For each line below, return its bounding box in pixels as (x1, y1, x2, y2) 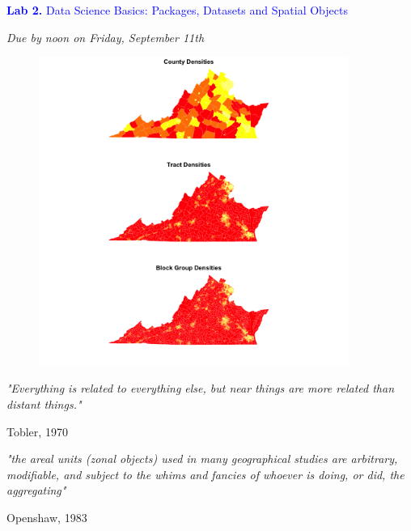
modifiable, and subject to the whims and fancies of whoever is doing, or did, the (6, 465, 405, 482)
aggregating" (6, 482, 66, 499)
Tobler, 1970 (6, 423, 68, 440)
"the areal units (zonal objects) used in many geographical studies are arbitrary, (6, 450, 398, 467)
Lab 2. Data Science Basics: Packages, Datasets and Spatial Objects (6, 2, 348, 18)
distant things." (6, 395, 82, 412)
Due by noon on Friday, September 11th (6, 28, 205, 45)
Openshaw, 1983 (6, 508, 87, 525)
